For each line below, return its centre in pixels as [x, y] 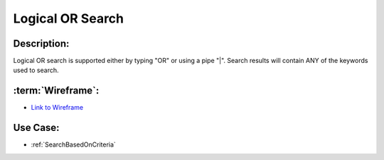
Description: [41, 44]
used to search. [36, 70]
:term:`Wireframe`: [56, 91]
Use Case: [36, 128]
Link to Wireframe [57, 108]
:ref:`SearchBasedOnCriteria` [74, 144]
